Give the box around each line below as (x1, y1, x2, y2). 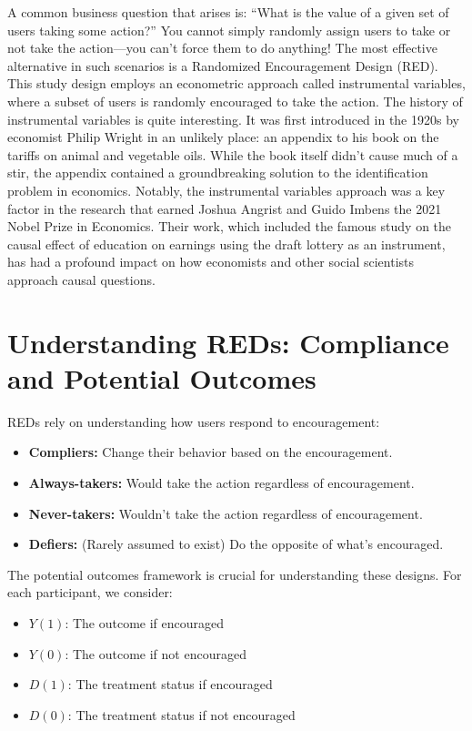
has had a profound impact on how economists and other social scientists (7, 252, 415, 271)
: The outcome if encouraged (65, 613, 225, 632)
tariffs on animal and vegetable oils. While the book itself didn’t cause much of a (7, 145, 458, 164)
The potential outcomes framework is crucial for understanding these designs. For (7, 564, 462, 584)
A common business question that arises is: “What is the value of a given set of (7, 3, 449, 21)
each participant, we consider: (7, 583, 173, 602)
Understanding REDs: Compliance (7, 323, 449, 360)
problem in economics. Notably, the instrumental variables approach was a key (7, 180, 446, 199)
